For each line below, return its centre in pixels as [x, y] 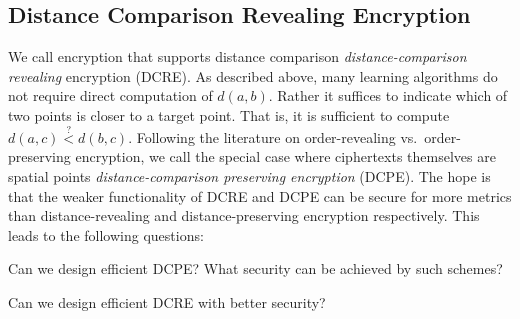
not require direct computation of [110, 95]
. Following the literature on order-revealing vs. [273, 136]
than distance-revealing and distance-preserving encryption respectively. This [244, 215]
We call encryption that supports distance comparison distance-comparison [237, 56]
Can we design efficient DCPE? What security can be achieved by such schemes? [255, 268]
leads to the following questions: [106, 234]
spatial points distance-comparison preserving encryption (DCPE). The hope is [249, 175]
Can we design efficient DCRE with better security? [167, 301]
